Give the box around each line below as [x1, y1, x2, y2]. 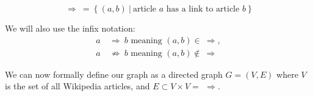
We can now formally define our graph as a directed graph [5, 67, 223, 80]
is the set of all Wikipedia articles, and [5, 80, 150, 92]
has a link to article [166, 5, 240, 13]
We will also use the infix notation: [5, 22, 135, 34]
